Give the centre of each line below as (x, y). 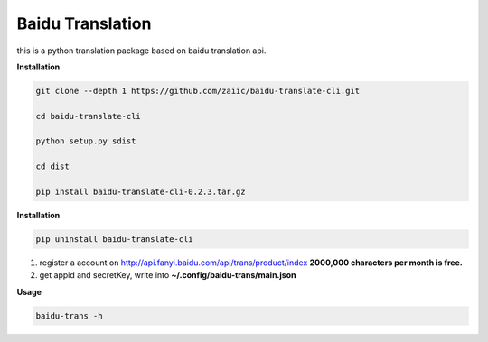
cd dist (52, 166)
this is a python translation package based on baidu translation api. (141, 51)
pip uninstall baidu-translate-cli (114, 240)
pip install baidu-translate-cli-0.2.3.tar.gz (141, 192)
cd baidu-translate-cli (89, 116)
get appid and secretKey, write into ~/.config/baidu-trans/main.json (168, 275)
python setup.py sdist (86, 141)
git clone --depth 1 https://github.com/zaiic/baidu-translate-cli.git (198, 91)
